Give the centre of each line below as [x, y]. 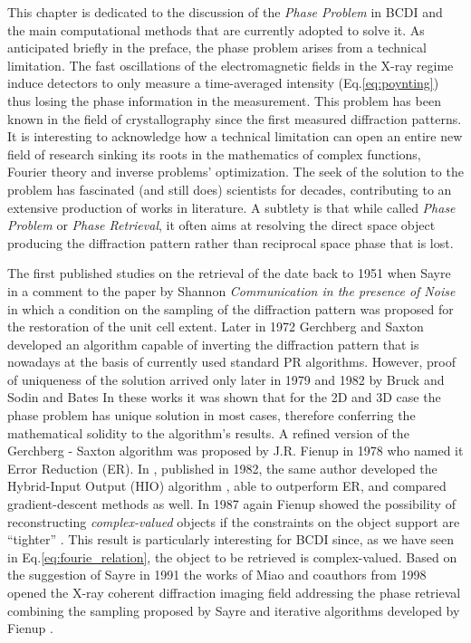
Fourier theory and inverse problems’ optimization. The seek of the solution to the [235, 172]
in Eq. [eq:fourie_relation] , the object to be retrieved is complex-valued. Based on [232, 557]
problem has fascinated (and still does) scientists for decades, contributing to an [230, 189]
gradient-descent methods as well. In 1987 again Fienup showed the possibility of [231, 504]
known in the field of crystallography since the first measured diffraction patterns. [235, 118]
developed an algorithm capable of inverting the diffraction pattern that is [213, 344]
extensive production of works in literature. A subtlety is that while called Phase [231, 207]
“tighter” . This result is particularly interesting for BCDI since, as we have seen [231, 539]
